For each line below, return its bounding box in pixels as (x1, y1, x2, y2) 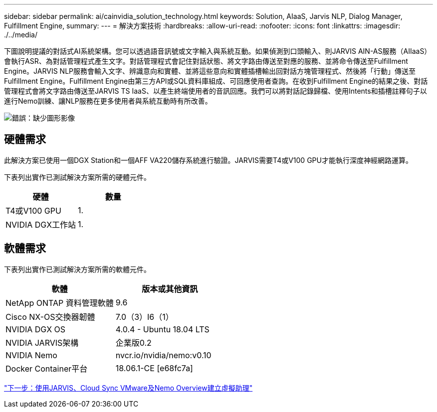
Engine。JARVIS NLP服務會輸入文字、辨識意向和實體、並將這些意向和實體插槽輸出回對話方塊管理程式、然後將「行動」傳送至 (4, 67, 416, 75)
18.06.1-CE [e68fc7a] (115, 363, 193, 373)
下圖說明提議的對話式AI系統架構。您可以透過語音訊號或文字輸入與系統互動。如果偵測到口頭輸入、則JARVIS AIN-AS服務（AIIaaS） (4, 47, 432, 55)
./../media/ (4, 30, 37, 39)
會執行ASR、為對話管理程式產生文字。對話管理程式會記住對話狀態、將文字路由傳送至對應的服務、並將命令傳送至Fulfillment (4, 57, 408, 65)
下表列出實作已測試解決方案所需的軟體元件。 (4, 265, 151, 274)
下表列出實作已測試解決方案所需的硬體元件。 (4, 172, 151, 181)
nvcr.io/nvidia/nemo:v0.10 (115, 350, 212, 360)
